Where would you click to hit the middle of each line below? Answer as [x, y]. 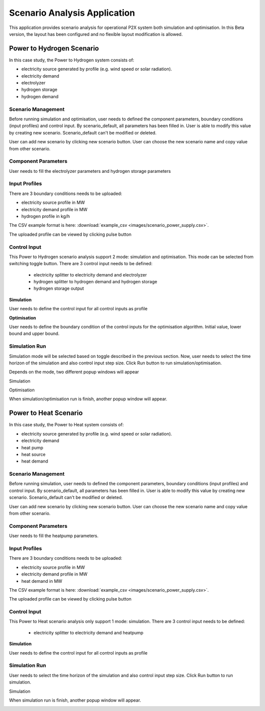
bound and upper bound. [34, 333]
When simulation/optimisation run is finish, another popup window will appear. [88, 399]
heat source [34, 454]
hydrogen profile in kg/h [46, 216]
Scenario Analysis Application [72, 13]
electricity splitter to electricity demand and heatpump [89, 632]
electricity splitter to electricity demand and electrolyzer [90, 274]
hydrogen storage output [59, 288]
